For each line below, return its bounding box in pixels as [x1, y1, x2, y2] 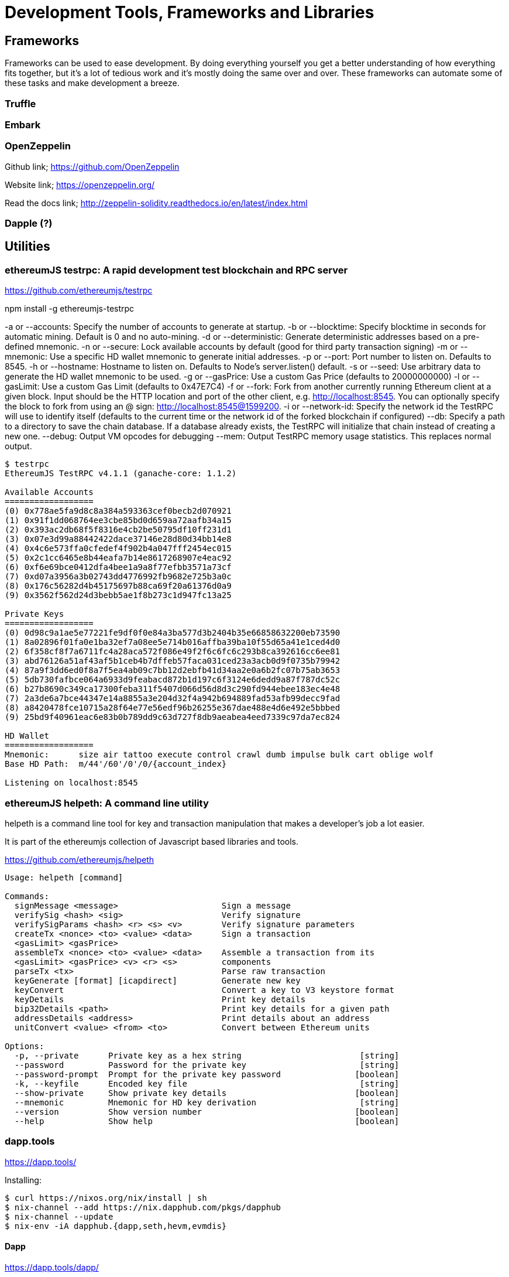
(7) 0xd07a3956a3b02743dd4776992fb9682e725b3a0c [5, 572, 232, 582]
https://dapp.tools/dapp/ [5, 1262, 99, 1272]
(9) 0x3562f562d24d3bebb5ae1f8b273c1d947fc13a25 [5, 590, 232, 600]
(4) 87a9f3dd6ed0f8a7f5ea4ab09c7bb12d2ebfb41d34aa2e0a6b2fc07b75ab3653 [5, 665, 341, 675]
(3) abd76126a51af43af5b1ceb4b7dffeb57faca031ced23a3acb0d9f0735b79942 [5, 656, 341, 666]
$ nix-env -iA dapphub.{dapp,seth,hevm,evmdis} [5, 1221, 227, 1231]
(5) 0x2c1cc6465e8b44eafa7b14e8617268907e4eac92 [5, 553, 232, 563]
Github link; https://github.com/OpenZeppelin [5, 161, 180, 172]
